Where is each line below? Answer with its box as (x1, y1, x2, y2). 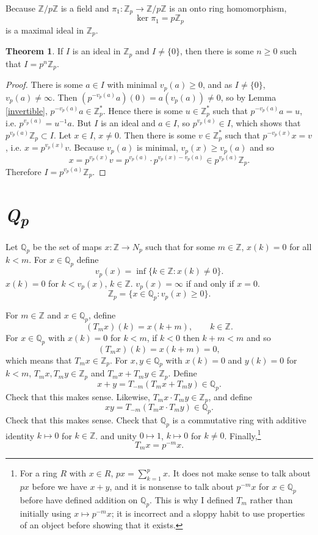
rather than (250, 493, 293, 506)
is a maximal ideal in (5, 23, 84, 36)
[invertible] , (5, 104, 48, 117)
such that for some (145, 240, 215, 253)
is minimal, (137, 141, 178, 154)
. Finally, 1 (224, 427, 261, 442)
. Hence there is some (103, 104, 183, 117)
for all (289, 240, 312, 253)
